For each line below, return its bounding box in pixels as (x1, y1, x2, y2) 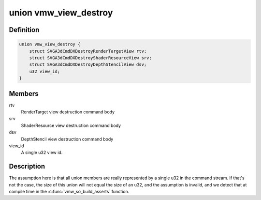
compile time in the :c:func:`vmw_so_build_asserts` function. (9, 189, 130, 195)
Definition (9, 26, 40, 34)
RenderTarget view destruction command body (21, 109, 115, 115)
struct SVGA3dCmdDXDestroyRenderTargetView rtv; (29, 48, 147, 54)
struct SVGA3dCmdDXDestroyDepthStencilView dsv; (29, 62, 147, 67)
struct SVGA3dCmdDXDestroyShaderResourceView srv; (29, 55, 152, 61)
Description (9, 162, 45, 170)
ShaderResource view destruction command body (21, 123, 121, 128)
